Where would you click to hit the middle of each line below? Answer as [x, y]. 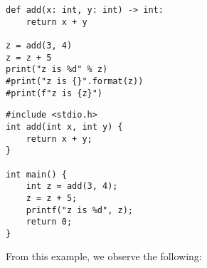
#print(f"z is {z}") [54, 93]
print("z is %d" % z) [57, 69]
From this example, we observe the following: [104, 256]
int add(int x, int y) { [64, 127]
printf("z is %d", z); [79, 210]
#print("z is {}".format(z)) [75, 81]
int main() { [36, 174]
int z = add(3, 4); [72, 186]
